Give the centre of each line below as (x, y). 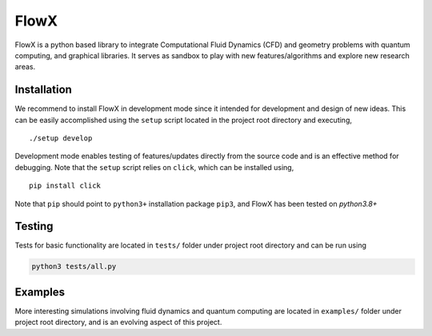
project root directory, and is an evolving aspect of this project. (118, 322)
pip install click (65, 186)
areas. (25, 67)
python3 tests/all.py (74, 267)
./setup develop (61, 138)
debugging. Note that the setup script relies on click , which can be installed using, (154, 167)
